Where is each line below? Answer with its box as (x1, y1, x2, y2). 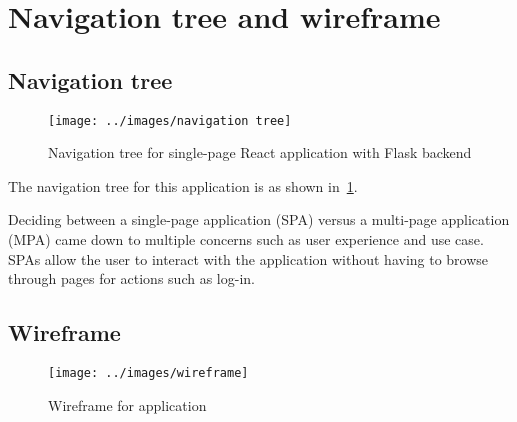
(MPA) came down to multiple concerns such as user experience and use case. (8, 229, 484, 250)
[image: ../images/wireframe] (48, 366, 249, 380)
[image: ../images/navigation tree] (48, 113, 292, 128)
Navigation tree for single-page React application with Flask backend (48, 142, 472, 163)
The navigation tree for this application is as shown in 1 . (8, 175, 358, 196)
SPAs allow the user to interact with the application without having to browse (8, 248, 489, 269)
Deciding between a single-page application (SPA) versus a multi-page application (8, 209, 510, 230)
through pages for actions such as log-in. (8, 268, 255, 289)
